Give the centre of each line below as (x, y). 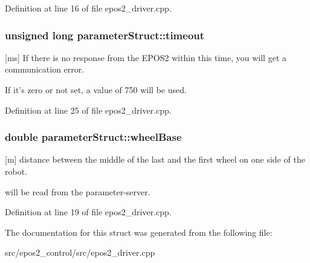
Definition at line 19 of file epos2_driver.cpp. (88, 212)
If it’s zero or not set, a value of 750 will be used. (96, 89)
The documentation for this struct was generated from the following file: (139, 232)
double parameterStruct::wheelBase (93, 137)
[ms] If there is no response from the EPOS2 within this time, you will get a (146, 57)
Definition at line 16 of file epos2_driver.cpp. (88, 8)
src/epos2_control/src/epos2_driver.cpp (80, 252)
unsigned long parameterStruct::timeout (105, 35)
